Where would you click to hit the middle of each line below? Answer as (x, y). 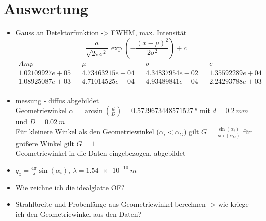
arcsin (94, 111)
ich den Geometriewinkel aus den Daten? (78, 214)
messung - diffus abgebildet (57, 100)
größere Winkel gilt (45, 143)
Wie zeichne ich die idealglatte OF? (70, 187)
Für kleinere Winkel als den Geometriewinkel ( (87, 131)
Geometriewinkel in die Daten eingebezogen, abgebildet (100, 153)
